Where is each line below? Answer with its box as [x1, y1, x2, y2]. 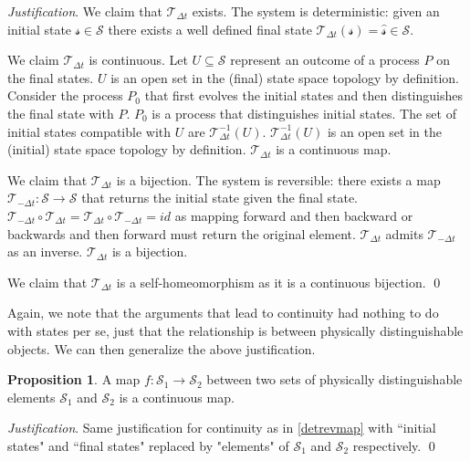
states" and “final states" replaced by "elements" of [7, 435, 289, 455]
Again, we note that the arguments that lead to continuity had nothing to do [7, 303, 439, 322]
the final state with [7, 103, 114, 122]
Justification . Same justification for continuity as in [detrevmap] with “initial [7, 418, 436, 437]
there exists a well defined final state [108, 19, 312, 38]
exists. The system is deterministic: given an [192, 2, 440, 20]
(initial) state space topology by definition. [7, 140, 246, 159]
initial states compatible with [7, 121, 172, 141]
